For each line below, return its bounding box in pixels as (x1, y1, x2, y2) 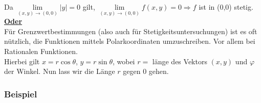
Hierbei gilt (4, 56, 40, 66)
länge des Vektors (152, 56, 207, 66)
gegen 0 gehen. (123, 66, 169, 76)
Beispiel (4, 87, 37, 100)
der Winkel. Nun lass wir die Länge (4, 66, 115, 76)
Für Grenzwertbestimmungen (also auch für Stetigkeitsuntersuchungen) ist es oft (4, 25, 257, 36)
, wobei (112, 56, 135, 66)
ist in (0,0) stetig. (199, 2, 253, 12)
